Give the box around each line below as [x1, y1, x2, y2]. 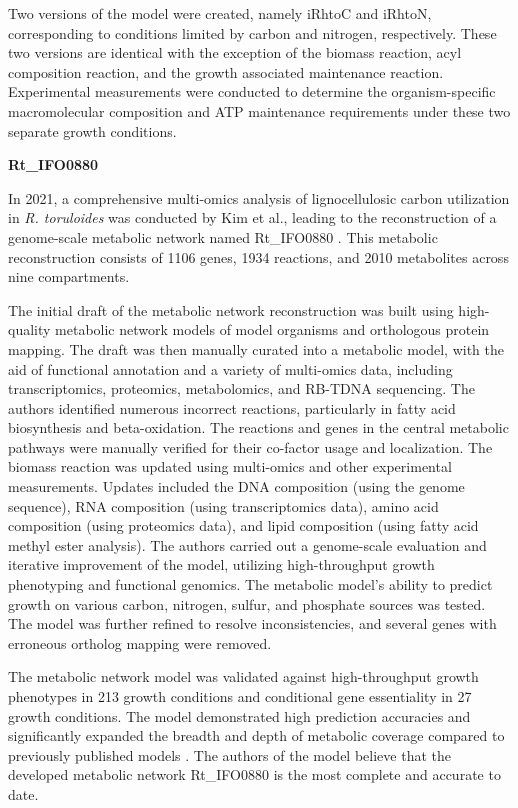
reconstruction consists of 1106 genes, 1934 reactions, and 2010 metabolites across [8, 246, 509, 267]
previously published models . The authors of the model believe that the [8, 744, 451, 765]
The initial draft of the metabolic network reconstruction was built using [8, 299, 454, 320]
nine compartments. [8, 266, 130, 287]
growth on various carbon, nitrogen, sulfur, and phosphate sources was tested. [8, 593, 486, 614]
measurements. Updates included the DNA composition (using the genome [8, 476, 465, 497]
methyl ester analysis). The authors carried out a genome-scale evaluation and [8, 534, 487, 555]
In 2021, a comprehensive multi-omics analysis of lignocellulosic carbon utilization [8, 187, 510, 208]
